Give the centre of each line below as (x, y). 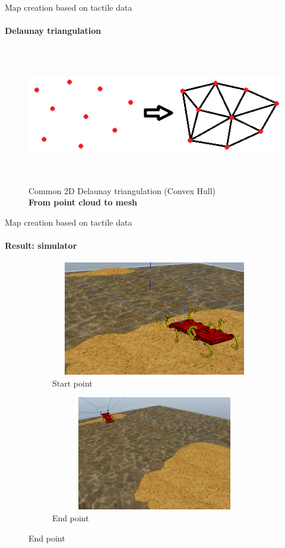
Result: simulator (41, 246)
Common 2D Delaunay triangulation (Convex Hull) (122, 190)
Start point (72, 383)
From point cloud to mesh (83, 202)
